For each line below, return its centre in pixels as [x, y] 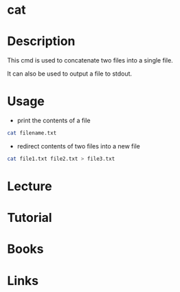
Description [41, 42]
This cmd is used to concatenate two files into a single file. [90, 60]
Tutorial [30, 218]
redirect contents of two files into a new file [79, 146]
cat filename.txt [32, 133]
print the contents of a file [54, 121]
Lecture [30, 186]
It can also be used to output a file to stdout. [70, 74]
